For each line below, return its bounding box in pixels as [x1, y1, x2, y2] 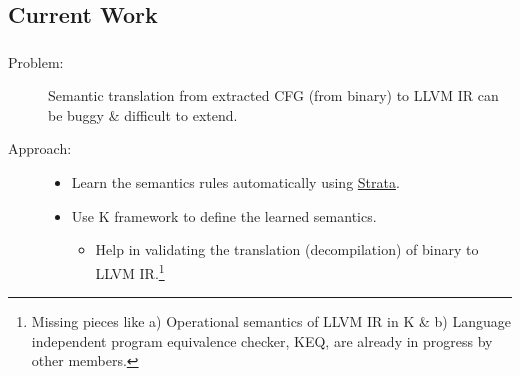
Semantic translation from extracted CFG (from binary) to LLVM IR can [48, 85, 499, 106]
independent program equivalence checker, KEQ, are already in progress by [31, 330, 493, 351]
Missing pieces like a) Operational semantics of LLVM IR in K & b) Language [31, 311, 511, 332]
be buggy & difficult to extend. [48, 104, 238, 125]
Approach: [8, 138, 72, 159]
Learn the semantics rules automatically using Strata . [71, 172, 400, 193]
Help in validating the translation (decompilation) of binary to [95, 239, 479, 260]
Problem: [8, 51, 64, 72]
